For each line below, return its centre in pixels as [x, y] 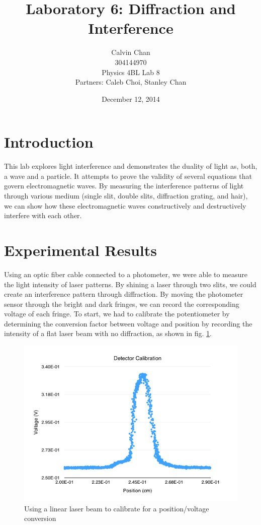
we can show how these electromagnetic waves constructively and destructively [125, 205]
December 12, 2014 [131, 99]
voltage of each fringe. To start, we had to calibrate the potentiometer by [117, 314]
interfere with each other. [43, 215]
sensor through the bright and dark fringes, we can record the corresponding [122, 304]
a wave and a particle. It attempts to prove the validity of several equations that [128, 176]
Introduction [49, 142]
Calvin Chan [131, 52]
